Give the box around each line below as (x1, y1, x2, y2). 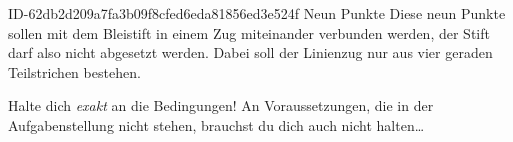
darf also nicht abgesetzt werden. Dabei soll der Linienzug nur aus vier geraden (8, 42, 493, 63)
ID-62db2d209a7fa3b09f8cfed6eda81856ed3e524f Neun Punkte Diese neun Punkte (8, 3, 506, 23)
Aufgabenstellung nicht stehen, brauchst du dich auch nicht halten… (8, 114, 425, 135)
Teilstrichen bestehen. (8, 61, 141, 82)
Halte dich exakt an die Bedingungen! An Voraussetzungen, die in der (8, 95, 434, 116)
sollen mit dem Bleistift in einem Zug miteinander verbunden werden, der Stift (8, 22, 490, 43)
